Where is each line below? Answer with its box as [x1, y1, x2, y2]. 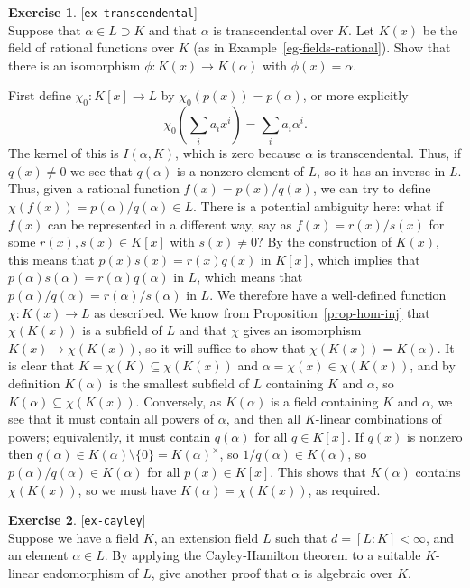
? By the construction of [257, 232, 392, 251]
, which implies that [309, 249, 420, 268]
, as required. [308, 480, 381, 499]
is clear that [8, 356, 75, 375]
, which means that [197, 267, 303, 286]
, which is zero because [175, 144, 301, 163]
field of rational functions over [8, 38, 175, 57]
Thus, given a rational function [8, 179, 180, 198]
